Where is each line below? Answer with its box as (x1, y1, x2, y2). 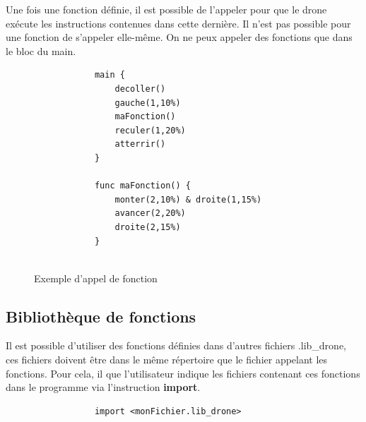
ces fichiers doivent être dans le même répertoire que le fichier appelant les (6, 352, 328, 367)
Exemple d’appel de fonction (34, 270, 158, 285)
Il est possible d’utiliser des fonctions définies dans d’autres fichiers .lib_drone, (6, 338, 347, 353)
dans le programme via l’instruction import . (6, 380, 201, 394)
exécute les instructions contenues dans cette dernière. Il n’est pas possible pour (6, 16, 351, 30)
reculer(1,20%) (114, 125, 186, 135)
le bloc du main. (6, 43, 76, 58)
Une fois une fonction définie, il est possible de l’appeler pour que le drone (6, 2, 327, 16)
